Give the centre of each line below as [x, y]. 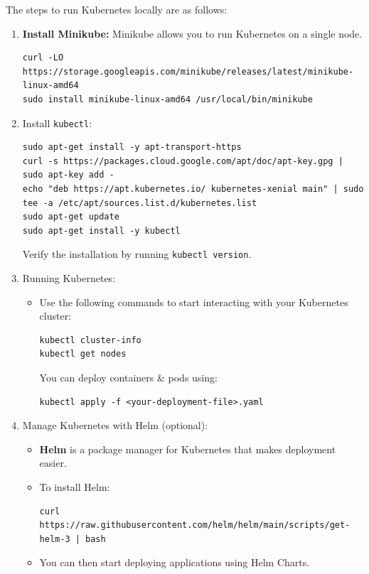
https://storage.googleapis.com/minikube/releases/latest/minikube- [188, 71]
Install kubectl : [57, 123]
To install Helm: [75, 486]
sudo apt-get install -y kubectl [101, 231]
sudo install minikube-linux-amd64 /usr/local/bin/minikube [167, 99]
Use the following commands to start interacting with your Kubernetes [194, 302]
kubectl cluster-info [90, 340]
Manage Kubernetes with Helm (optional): [115, 425]
